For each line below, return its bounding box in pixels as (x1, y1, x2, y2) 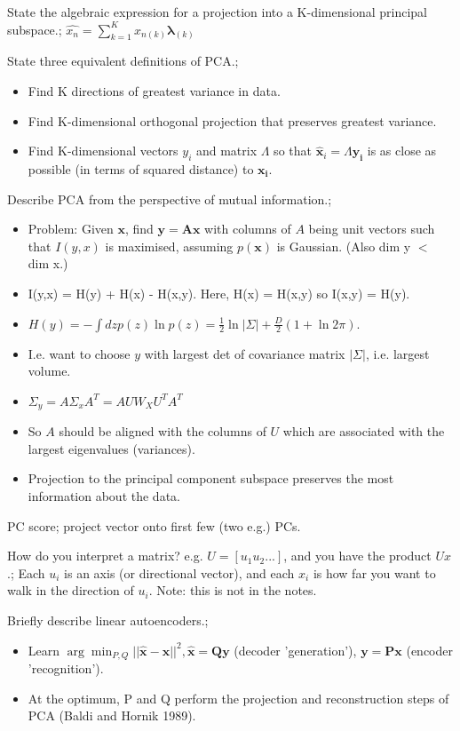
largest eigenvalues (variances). (28, 439, 195, 457)
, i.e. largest (365, 344, 430, 362)
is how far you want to (313, 563, 436, 582)
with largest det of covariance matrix (144, 344, 345, 362)
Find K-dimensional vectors (28, 141, 178, 160)
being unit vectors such (308, 219, 435, 238)
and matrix (195, 141, 258, 160)
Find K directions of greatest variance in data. (28, 82, 281, 100)
